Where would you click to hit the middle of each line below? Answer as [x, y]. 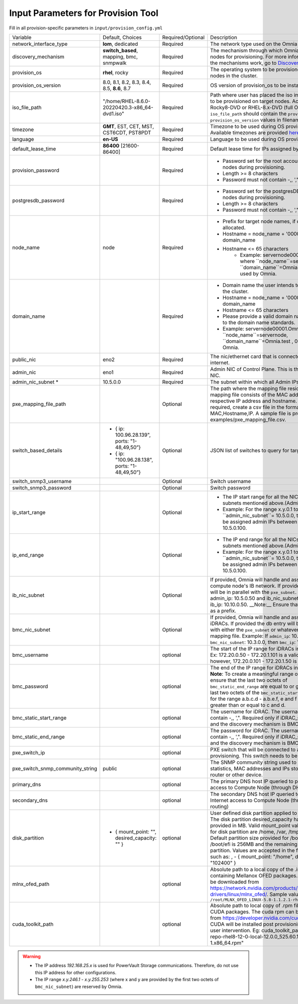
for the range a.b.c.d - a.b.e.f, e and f [254, 699]
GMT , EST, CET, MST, [128, 126]
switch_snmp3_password [42, 488]
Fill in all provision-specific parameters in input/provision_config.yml [86, 28]
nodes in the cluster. [234, 76]
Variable [22, 37]
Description [224, 37]
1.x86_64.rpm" [227, 943]
